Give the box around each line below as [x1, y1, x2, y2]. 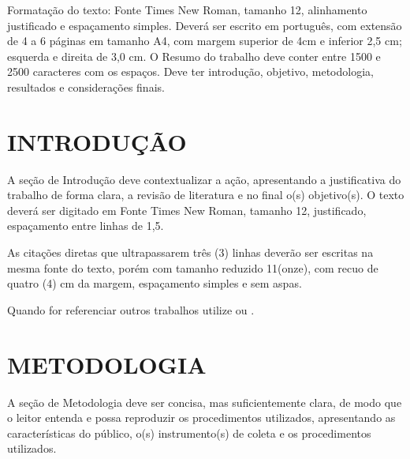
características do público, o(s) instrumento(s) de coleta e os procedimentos [7, 424, 371, 441]
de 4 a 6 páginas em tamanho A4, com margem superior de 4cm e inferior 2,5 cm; [7, 32, 402, 49]
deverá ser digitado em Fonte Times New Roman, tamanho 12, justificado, [7, 201, 367, 218]
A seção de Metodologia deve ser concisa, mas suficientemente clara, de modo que [7, 393, 402, 410]
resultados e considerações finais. [7, 78, 165, 95]
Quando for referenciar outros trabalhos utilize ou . [7, 301, 255, 318]
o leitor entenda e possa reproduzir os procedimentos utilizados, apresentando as [7, 409, 396, 426]
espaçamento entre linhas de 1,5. [7, 217, 164, 234]
